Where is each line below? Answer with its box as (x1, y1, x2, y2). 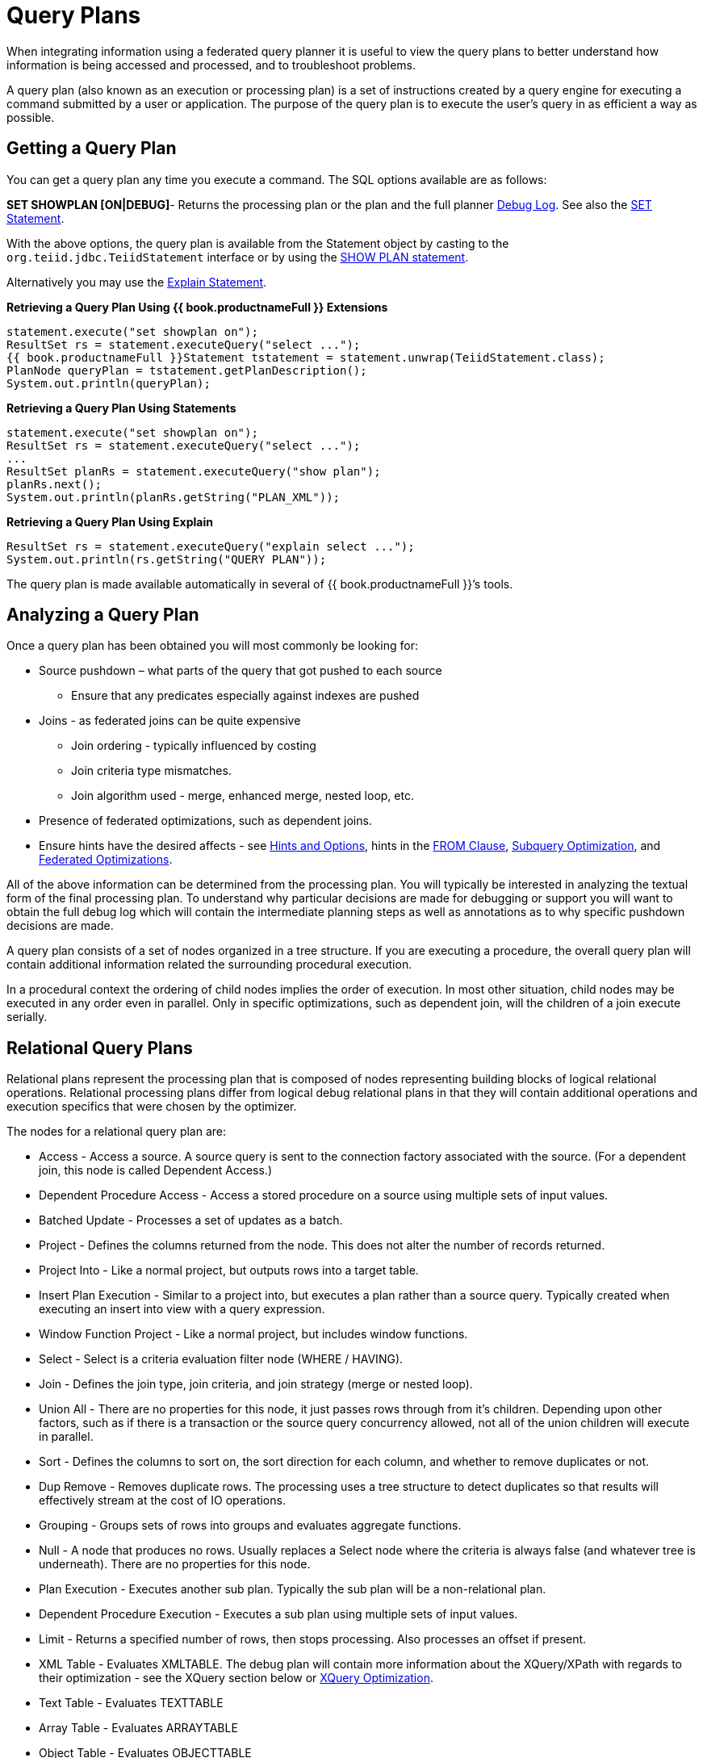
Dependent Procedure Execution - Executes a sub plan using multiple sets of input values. (39, 1607, 518, 1622)
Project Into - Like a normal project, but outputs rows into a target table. (39, 1263, 419, 1278)
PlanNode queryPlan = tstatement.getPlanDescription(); (6, 363, 367, 377)
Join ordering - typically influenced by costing (71, 739, 316, 753)
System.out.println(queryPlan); (6, 376, 211, 390)
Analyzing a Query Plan (6, 605, 199, 626)
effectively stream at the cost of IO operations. (39, 1493, 286, 1508)
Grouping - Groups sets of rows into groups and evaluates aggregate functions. (39, 1518, 462, 1533)
